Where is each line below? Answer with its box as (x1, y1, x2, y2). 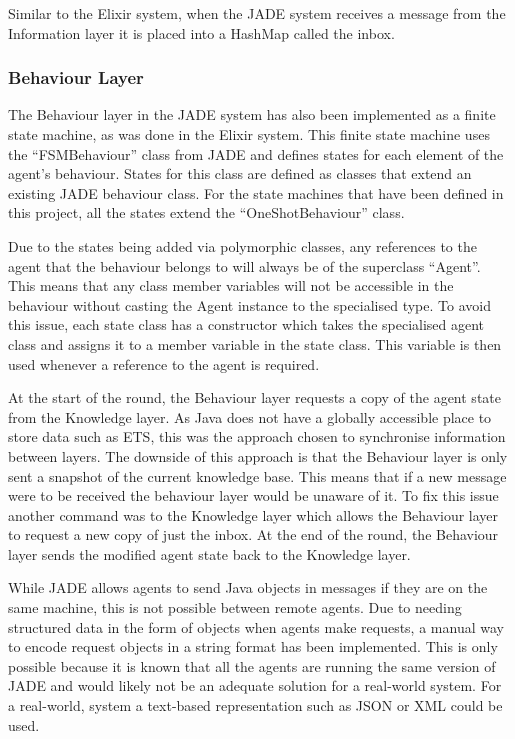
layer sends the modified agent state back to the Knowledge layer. (8, 543, 411, 564)
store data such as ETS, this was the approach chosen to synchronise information (8, 426, 506, 447)
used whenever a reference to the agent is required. (8, 353, 320, 374)
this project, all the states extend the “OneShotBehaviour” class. (8, 202, 405, 223)
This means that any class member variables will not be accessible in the (8, 275, 454, 296)
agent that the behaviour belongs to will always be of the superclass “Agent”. (8, 255, 481, 276)
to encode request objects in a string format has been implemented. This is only (8, 636, 498, 657)
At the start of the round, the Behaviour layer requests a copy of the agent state (8, 387, 501, 408)
